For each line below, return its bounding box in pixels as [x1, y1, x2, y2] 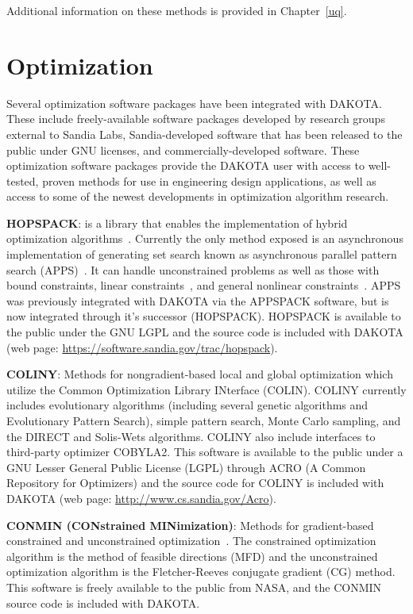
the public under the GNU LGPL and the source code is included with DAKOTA [6, 324, 403, 340]
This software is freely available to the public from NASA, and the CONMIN [6, 578, 382, 595]
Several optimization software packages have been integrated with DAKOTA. [6, 94, 382, 111]
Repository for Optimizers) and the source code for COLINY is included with [6, 474, 384, 491]
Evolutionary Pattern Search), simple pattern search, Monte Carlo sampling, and [6, 413, 401, 428]
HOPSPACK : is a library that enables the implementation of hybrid [6, 214, 348, 231]
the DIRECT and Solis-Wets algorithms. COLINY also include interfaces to [6, 428, 376, 444]
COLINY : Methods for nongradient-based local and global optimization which [6, 366, 393, 382]
